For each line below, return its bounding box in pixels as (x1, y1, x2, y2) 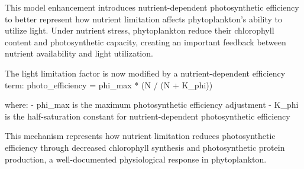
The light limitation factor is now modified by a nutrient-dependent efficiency (5, 67, 286, 79)
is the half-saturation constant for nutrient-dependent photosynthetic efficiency (5, 110, 290, 122)
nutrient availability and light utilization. (5, 47, 153, 59)
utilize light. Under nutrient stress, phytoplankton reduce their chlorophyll (5, 24, 274, 37)
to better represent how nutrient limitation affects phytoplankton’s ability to (5, 12, 283, 25)
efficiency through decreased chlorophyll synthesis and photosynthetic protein (5, 141, 285, 153)
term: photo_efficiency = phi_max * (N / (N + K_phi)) (5, 78, 213, 91)
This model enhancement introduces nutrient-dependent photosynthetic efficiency (5, 1, 299, 13)
